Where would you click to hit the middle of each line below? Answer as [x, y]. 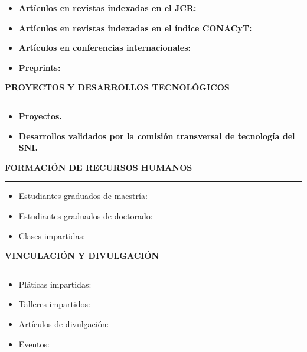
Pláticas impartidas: [55, 284]
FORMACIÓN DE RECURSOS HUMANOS [99, 167]
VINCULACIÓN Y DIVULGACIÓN [82, 255]
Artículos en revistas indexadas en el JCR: [107, 8]
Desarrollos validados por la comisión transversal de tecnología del [157, 136]
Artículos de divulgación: [64, 323]
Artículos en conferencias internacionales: [105, 48]
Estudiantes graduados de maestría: [83, 196]
